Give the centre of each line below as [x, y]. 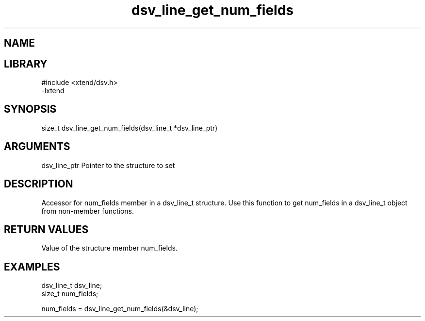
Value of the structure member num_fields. [109, 248]
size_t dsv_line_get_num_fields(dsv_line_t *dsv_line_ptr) [130, 128]
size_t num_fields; [70, 294]
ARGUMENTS [37, 147]
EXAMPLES [32, 267]
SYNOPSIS [30, 109]
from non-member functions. [88, 211]
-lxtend [53, 91]
